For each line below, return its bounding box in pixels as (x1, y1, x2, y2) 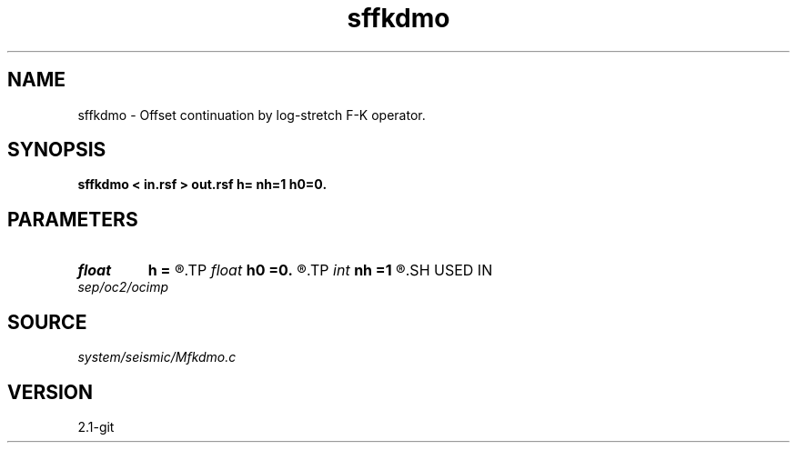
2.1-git (77, 418, 115, 435)
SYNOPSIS (7, 138, 106, 162)
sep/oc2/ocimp (77, 279, 169, 295)
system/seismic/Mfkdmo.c (77, 349, 237, 365)
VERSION (7, 380, 94, 404)
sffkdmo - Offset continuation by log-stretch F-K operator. (77, 106, 426, 123)
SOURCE (7, 310, 87, 334)
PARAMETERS (7, 207, 138, 231)
